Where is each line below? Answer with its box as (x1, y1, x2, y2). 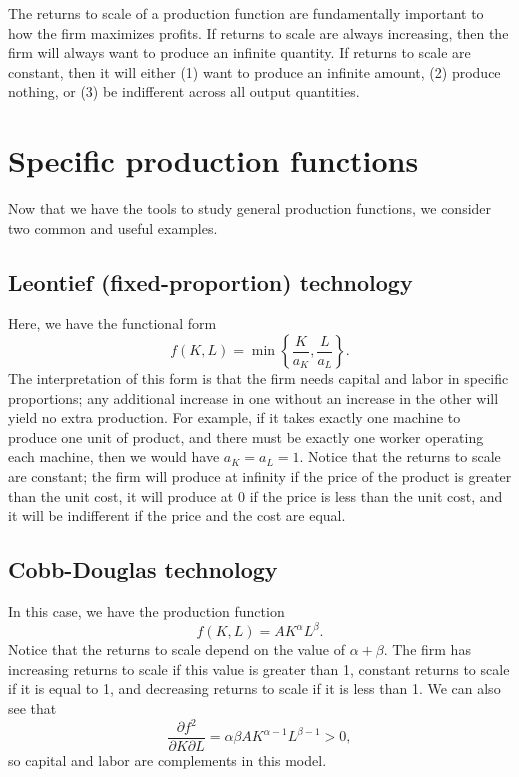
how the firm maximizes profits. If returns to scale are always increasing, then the (8, 22, 509, 43)
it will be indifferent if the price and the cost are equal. (8, 505, 346, 526)
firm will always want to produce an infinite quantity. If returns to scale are (8, 42, 471, 63)
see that (8, 697, 57, 718)
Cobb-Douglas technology (8, 554, 278, 585)
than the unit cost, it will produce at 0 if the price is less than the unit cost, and (8, 485, 503, 506)
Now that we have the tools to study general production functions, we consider (8, 198, 492, 219)
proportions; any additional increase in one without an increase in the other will (8, 387, 499, 408)
